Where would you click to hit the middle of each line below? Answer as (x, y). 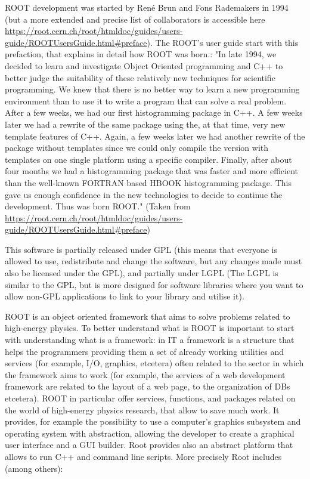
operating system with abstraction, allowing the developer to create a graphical (150, 433)
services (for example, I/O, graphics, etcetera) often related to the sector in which (154, 363)
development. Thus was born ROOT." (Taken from (98, 206)
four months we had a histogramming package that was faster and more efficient (151, 171)
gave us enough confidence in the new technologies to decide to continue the (144, 194)
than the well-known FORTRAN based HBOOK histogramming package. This (148, 182)
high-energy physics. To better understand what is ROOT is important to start (150, 328)
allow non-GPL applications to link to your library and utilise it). (125, 296)
